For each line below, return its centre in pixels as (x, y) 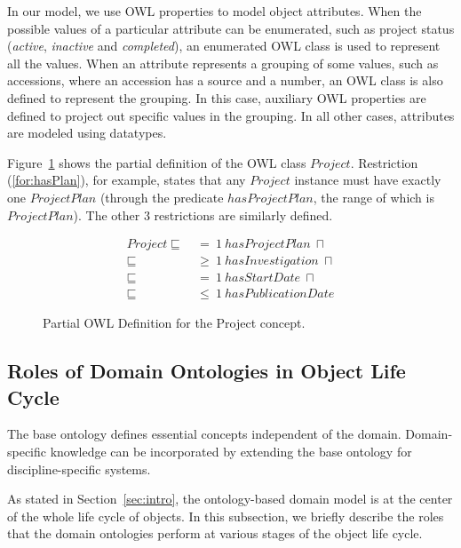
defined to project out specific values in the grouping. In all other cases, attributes (231, 115)
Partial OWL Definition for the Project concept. (174, 323)
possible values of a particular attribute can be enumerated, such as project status (231, 28)
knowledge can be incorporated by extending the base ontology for (231, 452)
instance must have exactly (368, 180)
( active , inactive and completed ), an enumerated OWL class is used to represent (224, 46)
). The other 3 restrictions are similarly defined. (203, 214)
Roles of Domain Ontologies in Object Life (207, 371)
